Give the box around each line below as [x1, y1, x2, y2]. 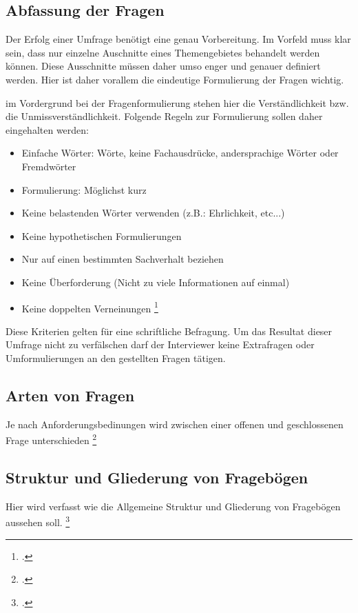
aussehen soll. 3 [6, 513, 70, 530]
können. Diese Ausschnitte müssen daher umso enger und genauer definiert [6, 59, 321, 73]
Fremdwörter [21, 159, 76, 173]
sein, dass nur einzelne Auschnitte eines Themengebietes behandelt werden [6, 45, 320, 59]
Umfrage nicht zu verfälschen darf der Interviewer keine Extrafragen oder [6, 337, 315, 352]
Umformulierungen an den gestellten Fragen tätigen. [6, 350, 226, 365]
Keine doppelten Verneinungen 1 [21, 299, 158, 315]
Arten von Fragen [6, 384, 135, 405]
